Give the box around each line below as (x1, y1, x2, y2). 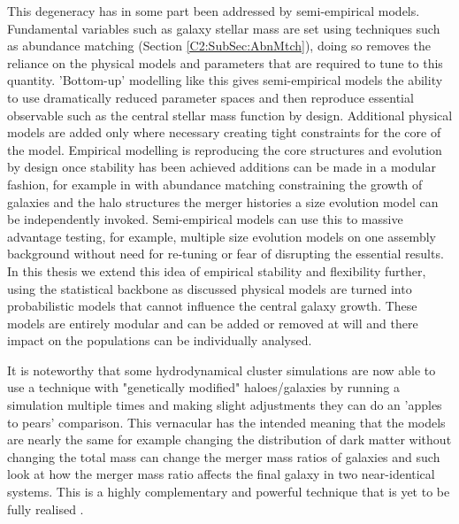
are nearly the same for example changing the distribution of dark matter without (7, 430, 452, 449)
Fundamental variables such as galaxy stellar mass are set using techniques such (7, 19, 440, 37)
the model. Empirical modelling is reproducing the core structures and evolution (7, 140, 442, 158)
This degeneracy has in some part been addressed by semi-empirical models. (7, 2, 420, 19)
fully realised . (7, 499, 84, 518)
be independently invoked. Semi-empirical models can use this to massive (7, 210, 403, 228)
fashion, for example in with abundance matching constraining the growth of (7, 174, 423, 193)
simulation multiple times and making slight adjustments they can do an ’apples (7, 396, 442, 414)
